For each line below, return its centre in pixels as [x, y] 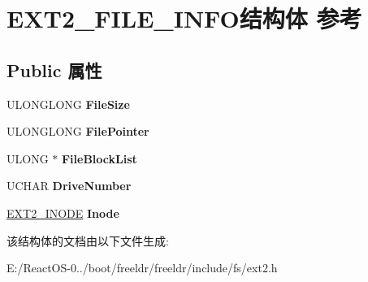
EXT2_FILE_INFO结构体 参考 [184, 18]
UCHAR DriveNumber [69, 186]
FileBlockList [99, 158]
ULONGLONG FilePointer [78, 131]
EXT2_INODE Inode [63, 213]
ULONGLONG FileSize [68, 104]
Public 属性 [54, 69]
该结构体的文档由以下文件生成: [88, 240]
